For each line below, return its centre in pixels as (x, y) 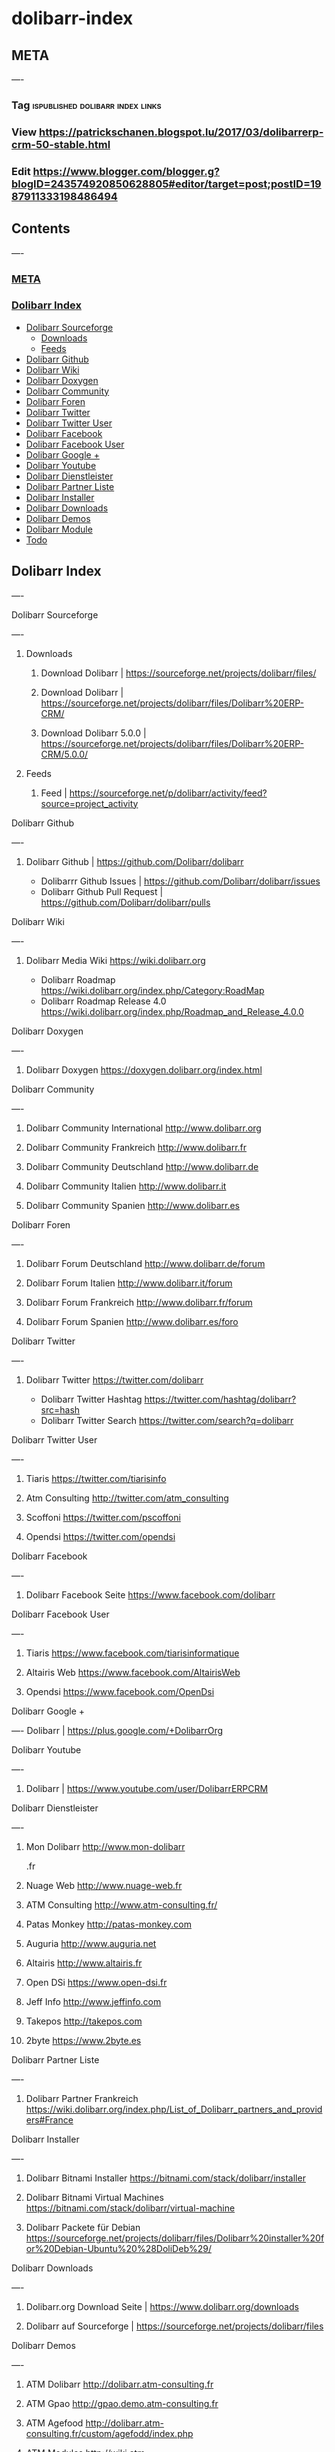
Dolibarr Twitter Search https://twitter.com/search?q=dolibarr (167, 1420)
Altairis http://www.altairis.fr (84, 1963)
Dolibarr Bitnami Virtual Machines (94, 2197)
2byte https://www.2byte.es (83, 2040)
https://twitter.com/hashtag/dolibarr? (220, 1399)
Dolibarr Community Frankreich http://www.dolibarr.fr (136, 1147)
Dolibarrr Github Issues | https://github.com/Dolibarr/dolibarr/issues (180, 881)
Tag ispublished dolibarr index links (86, 105)
